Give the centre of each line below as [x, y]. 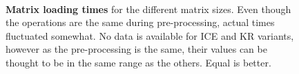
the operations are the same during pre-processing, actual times [140, 22]
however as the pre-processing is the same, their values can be [136, 49]
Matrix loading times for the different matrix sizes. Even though [148, 9]
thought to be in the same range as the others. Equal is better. [138, 62]
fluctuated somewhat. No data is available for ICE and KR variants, [150, 35]
